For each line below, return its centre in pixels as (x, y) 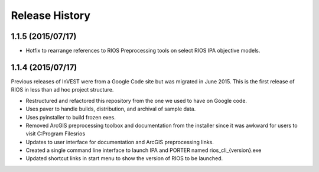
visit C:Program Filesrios (56, 134)
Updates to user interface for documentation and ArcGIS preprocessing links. (120, 142)
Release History (51, 15)
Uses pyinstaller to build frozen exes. (71, 117)
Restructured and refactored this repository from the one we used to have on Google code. (136, 100)
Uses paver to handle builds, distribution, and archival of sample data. (111, 109)
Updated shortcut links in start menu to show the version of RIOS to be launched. (124, 158)
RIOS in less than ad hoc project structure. (62, 90)
